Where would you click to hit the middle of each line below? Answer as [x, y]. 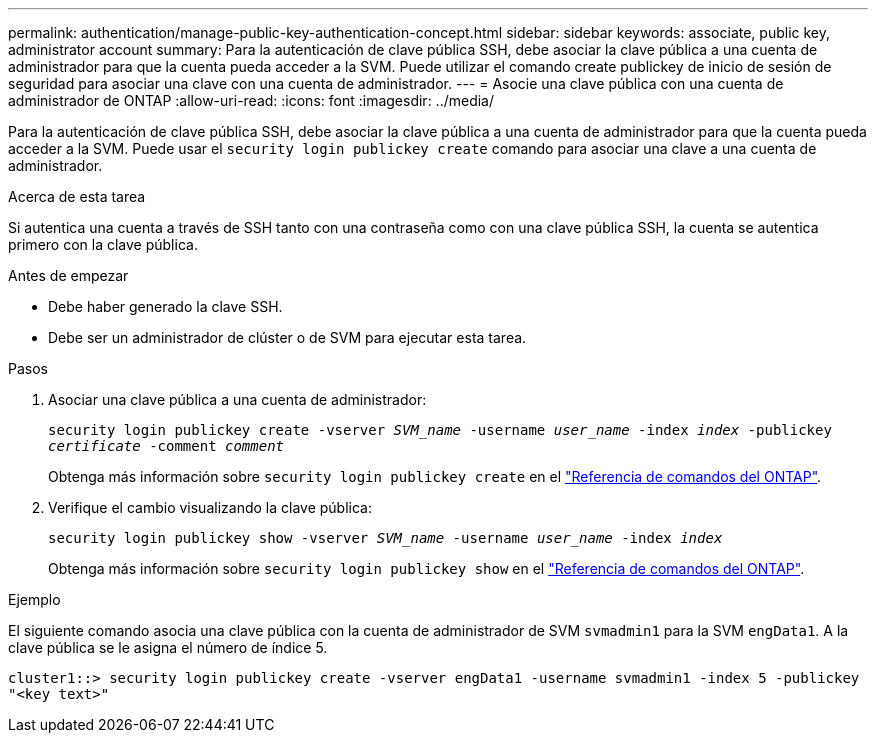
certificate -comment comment [166, 446]
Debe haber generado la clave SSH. [165, 306]
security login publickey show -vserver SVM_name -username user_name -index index [385, 538]
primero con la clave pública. [103, 244]
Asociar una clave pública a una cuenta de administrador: [237, 399]
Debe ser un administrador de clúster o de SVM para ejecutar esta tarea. [287, 337]
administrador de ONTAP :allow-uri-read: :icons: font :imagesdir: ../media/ [251, 100]
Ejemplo [34, 599]
